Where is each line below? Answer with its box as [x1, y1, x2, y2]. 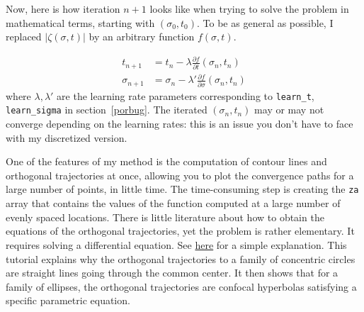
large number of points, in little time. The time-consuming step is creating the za [6, 182, 359, 196]
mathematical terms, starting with [6, 15, 155, 30]
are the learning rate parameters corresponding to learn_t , [57, 88, 314, 103]
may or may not [254, 102, 324, 117]
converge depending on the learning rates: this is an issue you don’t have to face [6, 116, 353, 131]
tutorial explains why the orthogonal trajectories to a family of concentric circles [6, 251, 356, 266]
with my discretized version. [6, 130, 127, 145]
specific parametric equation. [6, 293, 130, 308]
